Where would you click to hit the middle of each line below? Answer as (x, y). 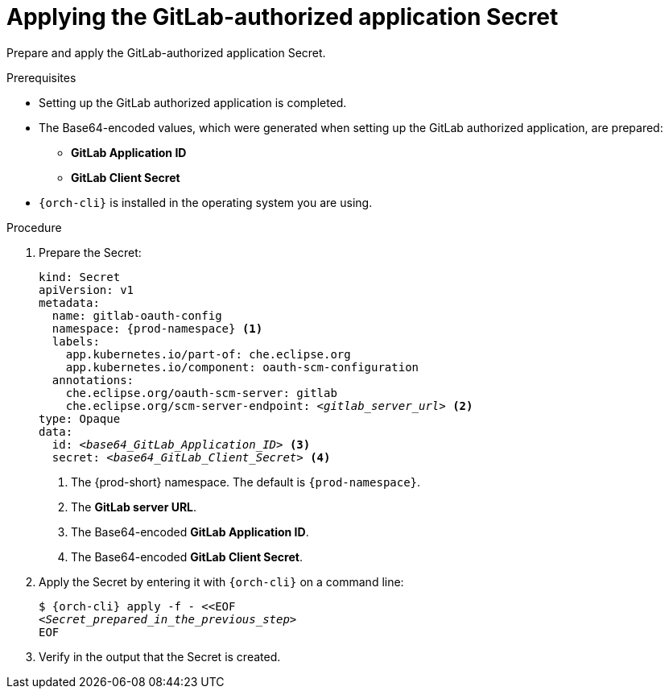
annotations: (93, 380)
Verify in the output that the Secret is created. (160, 656)
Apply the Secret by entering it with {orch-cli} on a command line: (221, 581)
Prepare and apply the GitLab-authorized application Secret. (166, 52)
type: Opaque (80, 418)
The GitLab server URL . (134, 507)
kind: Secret (80, 277)
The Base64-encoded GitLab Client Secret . (187, 556)
